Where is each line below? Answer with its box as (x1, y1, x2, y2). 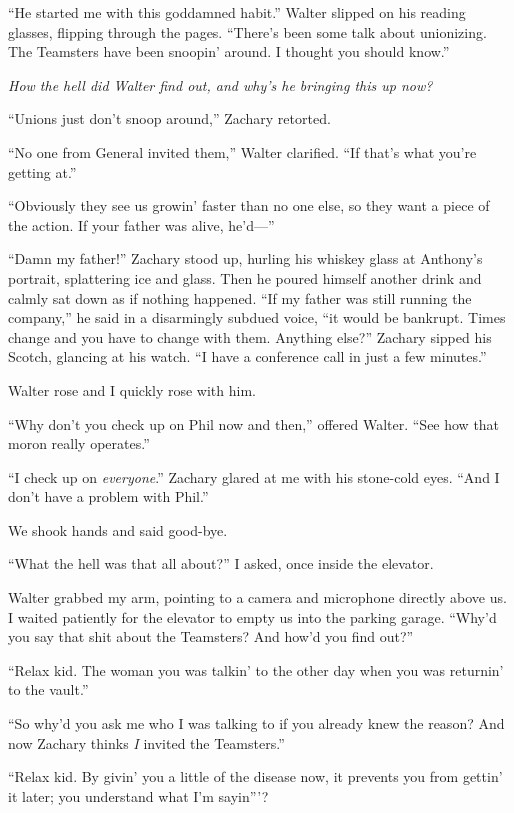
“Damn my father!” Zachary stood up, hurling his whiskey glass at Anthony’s (8, 248, 483, 269)
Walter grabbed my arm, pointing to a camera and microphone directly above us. (8, 587, 507, 608)
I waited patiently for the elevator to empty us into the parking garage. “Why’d (8, 606, 497, 627)
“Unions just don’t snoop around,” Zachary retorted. (8, 108, 331, 129)
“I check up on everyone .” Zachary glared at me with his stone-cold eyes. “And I (8, 466, 500, 487)
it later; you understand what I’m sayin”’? (8, 785, 269, 806)
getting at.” (8, 161, 77, 182)
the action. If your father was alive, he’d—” (8, 214, 275, 235)
